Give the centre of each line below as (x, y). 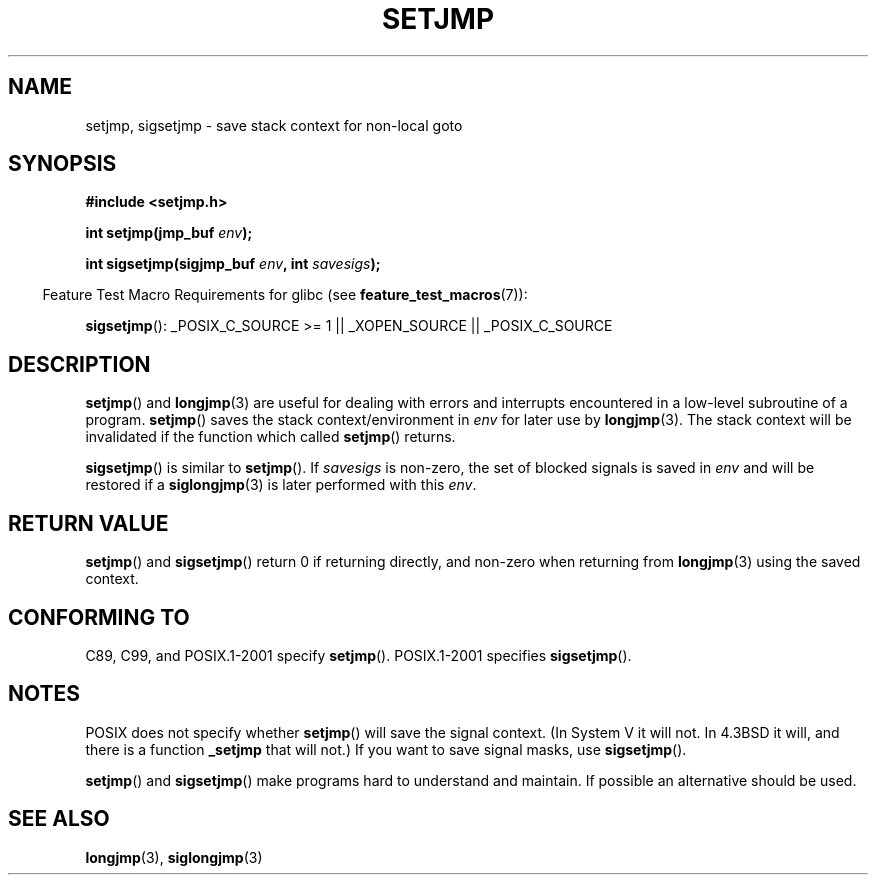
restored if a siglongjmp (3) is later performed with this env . (281, 485)
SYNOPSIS (62, 164)
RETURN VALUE (88, 523)
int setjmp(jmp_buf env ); (169, 233)
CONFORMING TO (99, 617)
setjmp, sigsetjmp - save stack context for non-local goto (274, 125)
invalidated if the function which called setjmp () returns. (270, 437)
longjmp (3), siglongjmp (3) (174, 857)
